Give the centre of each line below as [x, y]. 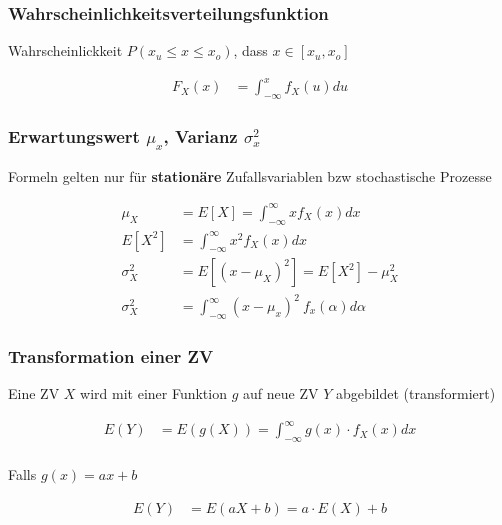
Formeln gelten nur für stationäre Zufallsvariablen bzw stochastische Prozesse [250, 175]
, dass [250, 50]
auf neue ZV [281, 393]
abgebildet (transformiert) [415, 393]
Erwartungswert [74, 136]
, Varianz [200, 136]
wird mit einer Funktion [153, 393]
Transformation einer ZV [111, 355]
